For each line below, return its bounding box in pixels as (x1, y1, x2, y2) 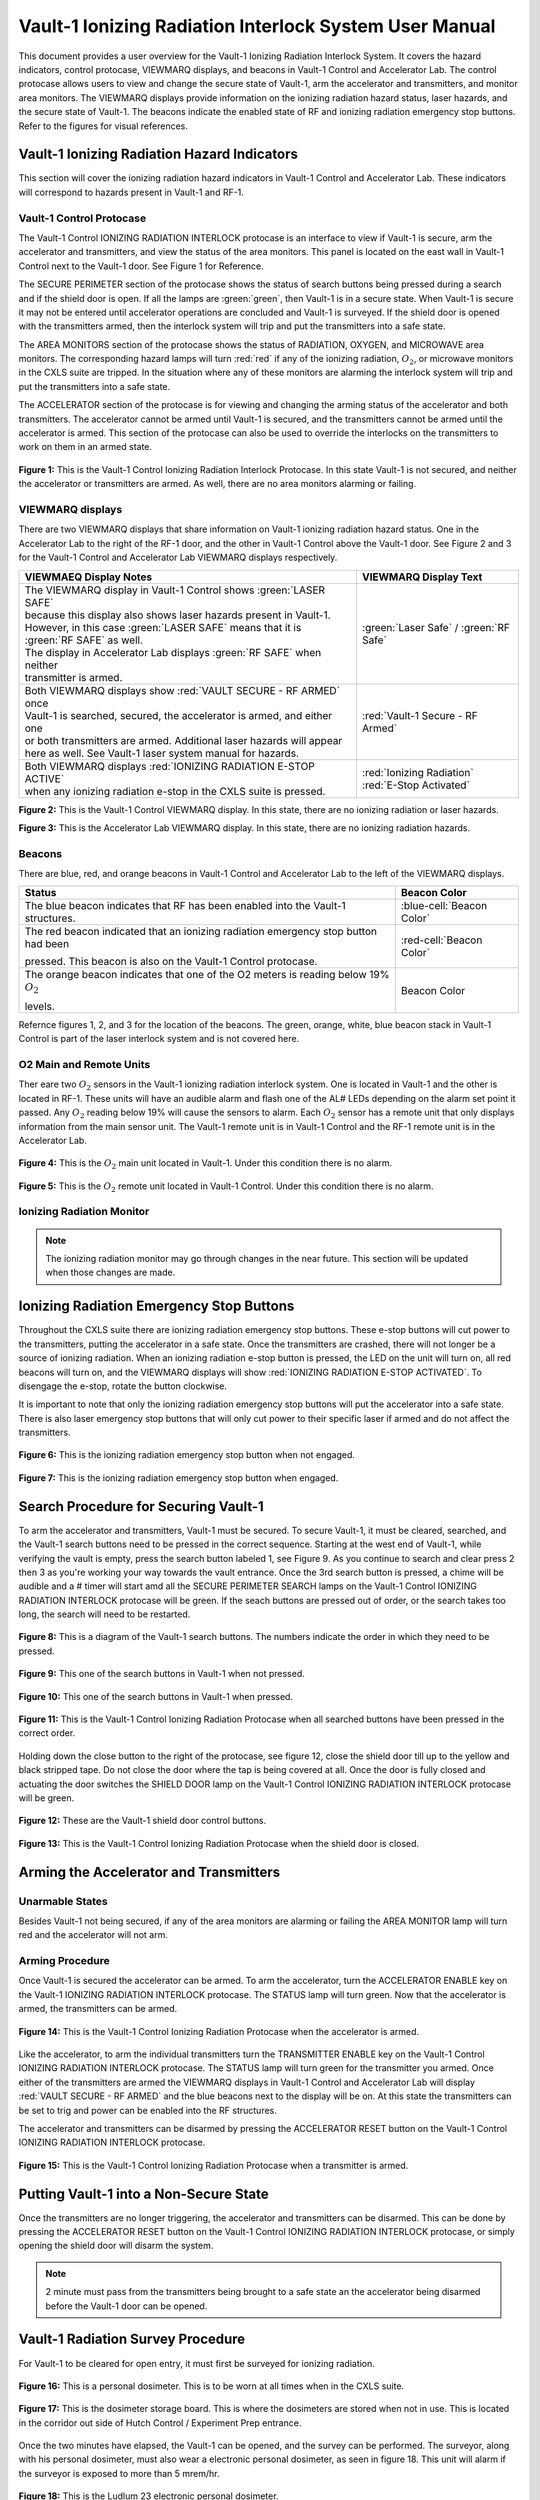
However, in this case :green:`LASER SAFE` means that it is (24, 620, 302, 634)
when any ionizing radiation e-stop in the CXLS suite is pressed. (24, 784, 326, 798)
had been (24, 937, 70, 951)
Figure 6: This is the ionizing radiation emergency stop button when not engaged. (18, 1449, 355, 1461)
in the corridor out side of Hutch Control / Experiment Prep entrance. (18, 2416, 302, 2429)
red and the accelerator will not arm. (18, 1929, 169, 1941)
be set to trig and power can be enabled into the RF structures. (18, 2104, 277, 2116)
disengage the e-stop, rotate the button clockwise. (18, 1380, 228, 1392)
